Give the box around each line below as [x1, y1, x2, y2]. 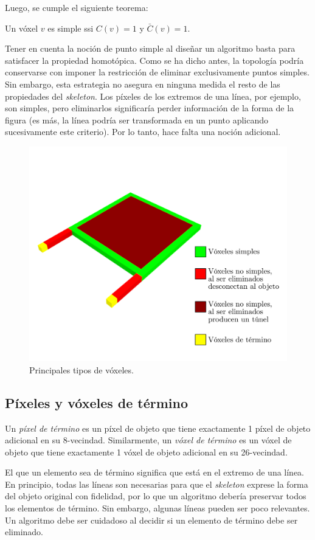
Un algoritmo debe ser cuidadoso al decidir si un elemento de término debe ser [5, 513, 298, 526]
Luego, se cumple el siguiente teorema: [5, 1, 148, 13]
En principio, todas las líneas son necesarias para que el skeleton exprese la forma [5, 477, 308, 490]
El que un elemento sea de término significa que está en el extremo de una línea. [5, 466, 305, 479]
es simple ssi [47, 21, 94, 34]
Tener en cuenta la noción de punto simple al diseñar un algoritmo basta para [5, 42, 296, 55]
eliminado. [5, 525, 44, 538]
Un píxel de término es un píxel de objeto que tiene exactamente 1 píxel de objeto [5, 421, 311, 434]
